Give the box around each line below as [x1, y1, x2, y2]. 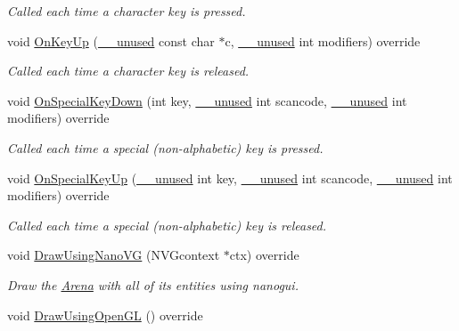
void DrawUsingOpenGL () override [7, 305, 203, 324]
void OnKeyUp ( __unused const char [7, 31, 215, 50]
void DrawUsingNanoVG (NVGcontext [7, 246, 220, 264]
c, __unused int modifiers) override [225, 31, 421, 50]
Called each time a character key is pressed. [7, 2, 246, 20]
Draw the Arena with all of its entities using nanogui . [7, 275, 299, 294]
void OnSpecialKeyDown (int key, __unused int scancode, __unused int [7, 91, 407, 109]
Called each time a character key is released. [7, 61, 250, 80]
